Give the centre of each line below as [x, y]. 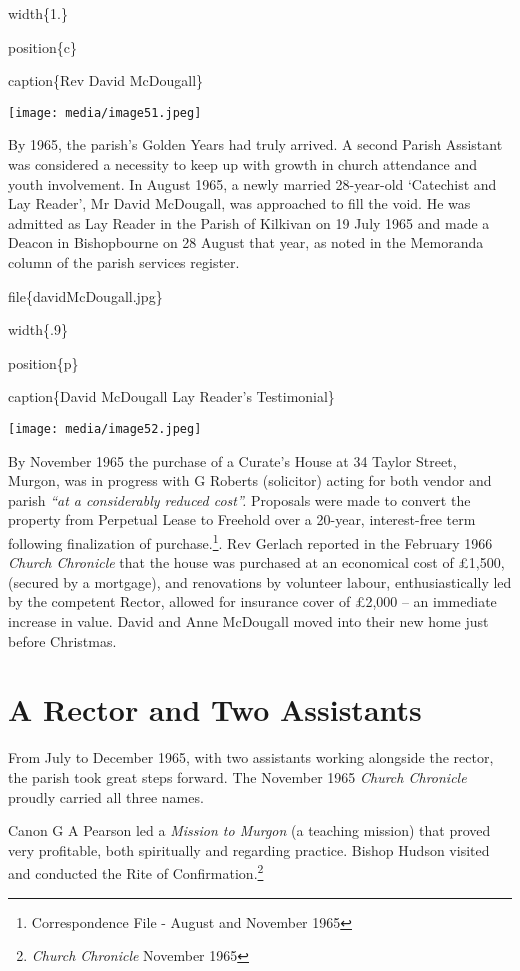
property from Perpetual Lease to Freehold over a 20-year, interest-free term [242, 519]
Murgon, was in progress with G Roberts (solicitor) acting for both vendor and [250, 480]
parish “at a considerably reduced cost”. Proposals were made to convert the [239, 499]
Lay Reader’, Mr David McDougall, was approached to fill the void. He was [239, 203]
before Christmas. [62, 640]
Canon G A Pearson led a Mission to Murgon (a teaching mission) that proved [249, 830]
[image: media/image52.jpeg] [105, 428]
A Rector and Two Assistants [215, 709]
